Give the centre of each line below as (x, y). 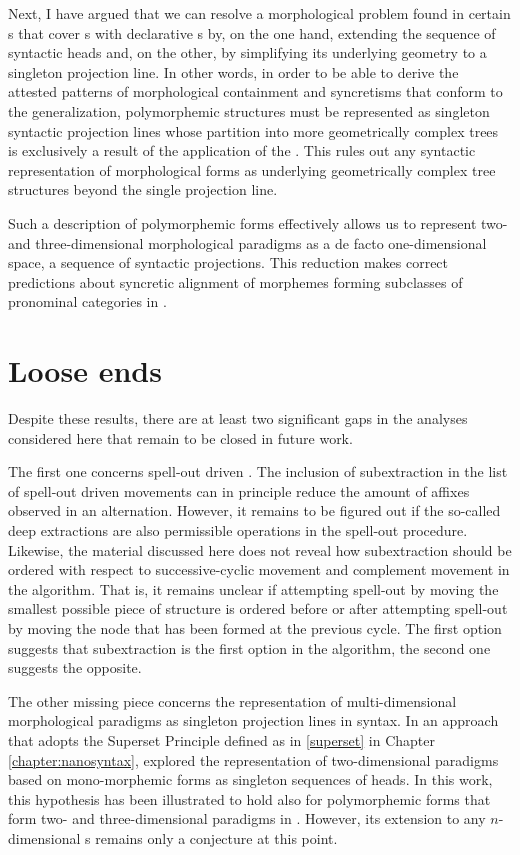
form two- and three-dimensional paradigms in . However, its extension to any (247, 818)
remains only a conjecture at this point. (216, 837)
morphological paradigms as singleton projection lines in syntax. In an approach (253, 720)
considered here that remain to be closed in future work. (180, 437)
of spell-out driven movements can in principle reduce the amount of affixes (239, 490)
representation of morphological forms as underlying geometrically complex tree (252, 169)
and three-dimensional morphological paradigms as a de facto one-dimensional (247, 242)
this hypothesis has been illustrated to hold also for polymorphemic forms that (249, 798)
